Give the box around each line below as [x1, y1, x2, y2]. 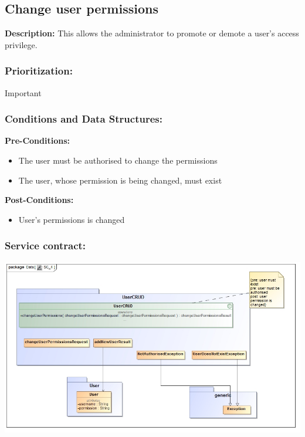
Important [5, 86, 42, 99]
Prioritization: [5, 63, 73, 78]
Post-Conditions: [5, 194, 74, 206]
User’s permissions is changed [18, 213, 125, 225]
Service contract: [5, 238, 86, 253]
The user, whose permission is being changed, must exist [18, 174, 222, 186]
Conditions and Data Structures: [5, 111, 162, 126]
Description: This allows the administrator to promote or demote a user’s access [5, 27, 299, 39]
